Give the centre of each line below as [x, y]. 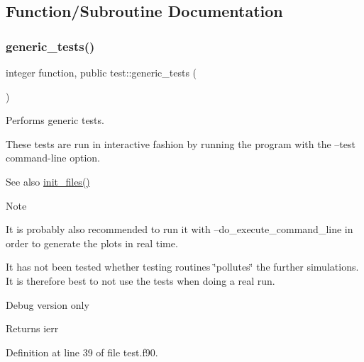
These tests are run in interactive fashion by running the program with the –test [181, 143]
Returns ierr [32, 328]
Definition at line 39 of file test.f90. [82, 352]
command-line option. [53, 158]
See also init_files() [48, 181]
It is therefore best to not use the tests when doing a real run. [140, 280]
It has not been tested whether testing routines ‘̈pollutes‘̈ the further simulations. [182, 267]
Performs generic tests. [55, 120]
